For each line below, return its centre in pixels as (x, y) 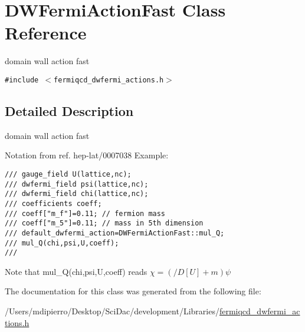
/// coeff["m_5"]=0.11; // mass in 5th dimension (104, 223)
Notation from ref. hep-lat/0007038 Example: (87, 155)
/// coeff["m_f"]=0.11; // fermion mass (85, 213)
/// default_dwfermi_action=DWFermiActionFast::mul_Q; (115, 233)
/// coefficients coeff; (53, 203)
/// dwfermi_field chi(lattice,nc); (77, 194)
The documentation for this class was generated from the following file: (133, 291)
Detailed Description (69, 110)
